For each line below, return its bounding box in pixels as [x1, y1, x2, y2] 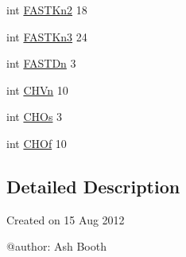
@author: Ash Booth [6, 238, 107, 255]
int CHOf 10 [6, 134, 67, 151]
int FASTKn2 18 [6, 2, 87, 18]
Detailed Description [6, 173, 180, 198]
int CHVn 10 [6, 81, 68, 98]
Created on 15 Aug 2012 [6, 211, 125, 228]
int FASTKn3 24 [6, 28, 87, 45]
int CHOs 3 [6, 108, 63, 125]
